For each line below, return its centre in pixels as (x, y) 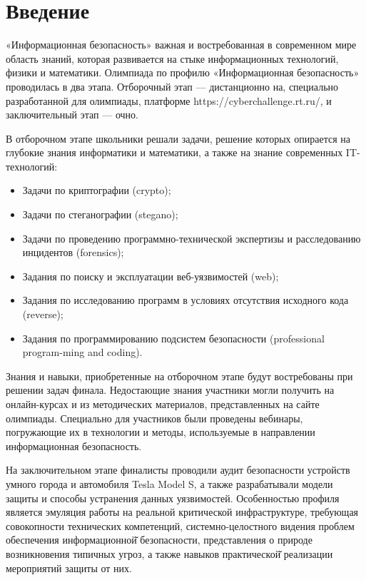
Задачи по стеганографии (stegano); (100, 214)
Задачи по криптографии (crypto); (97, 190)
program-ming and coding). (82, 352)
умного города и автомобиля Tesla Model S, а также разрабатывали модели (169, 483)
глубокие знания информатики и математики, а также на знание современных (174, 152)
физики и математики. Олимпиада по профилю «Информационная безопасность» (183, 72)
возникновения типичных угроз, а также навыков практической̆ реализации (169, 553)
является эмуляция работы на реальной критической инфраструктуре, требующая (182, 512)
